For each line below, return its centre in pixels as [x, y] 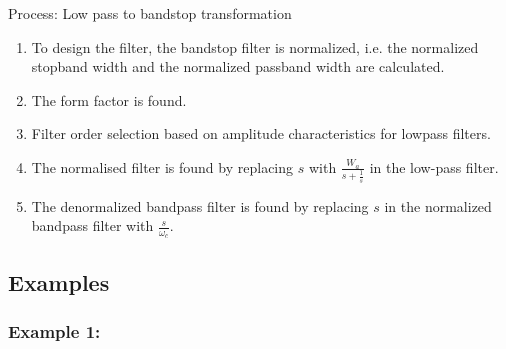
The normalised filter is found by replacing [162, 166]
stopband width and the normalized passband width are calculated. [238, 66]
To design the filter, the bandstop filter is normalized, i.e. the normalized [255, 46]
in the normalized [438, 205]
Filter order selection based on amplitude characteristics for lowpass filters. [261, 133]
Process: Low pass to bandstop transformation [150, 13]
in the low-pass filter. [434, 166]
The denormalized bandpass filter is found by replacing [200, 205]
